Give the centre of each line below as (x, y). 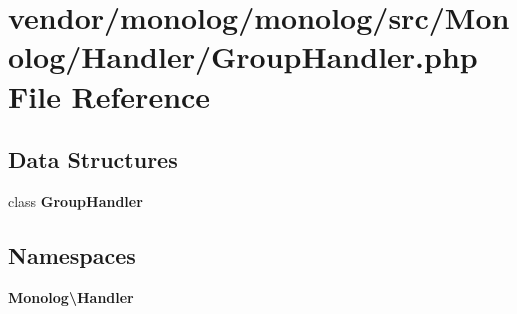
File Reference (109, 95)
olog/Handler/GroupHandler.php (243, 56)
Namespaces (72, 254)
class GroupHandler (75, 200)
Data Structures (93, 159)
